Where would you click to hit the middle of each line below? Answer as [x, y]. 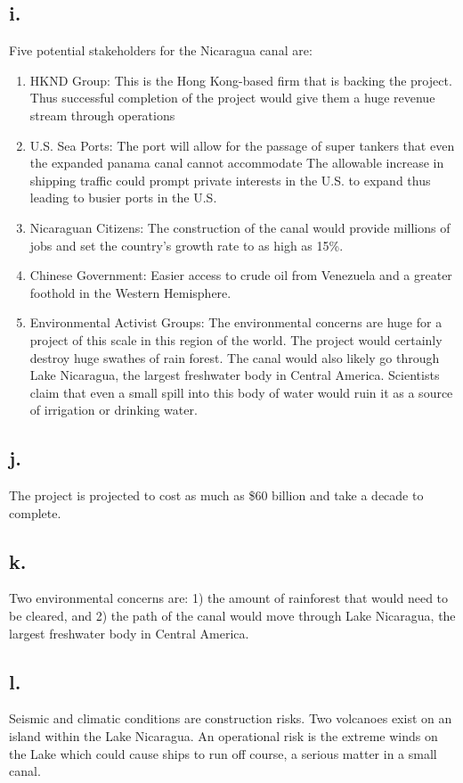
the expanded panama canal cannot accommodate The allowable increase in [237, 163]
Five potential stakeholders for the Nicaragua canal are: [161, 50]
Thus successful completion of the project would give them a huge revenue [232, 98]
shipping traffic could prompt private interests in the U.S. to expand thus [230, 180]
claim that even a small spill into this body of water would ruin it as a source [241, 392]
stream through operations [102, 115]
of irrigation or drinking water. [114, 410]
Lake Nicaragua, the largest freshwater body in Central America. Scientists [235, 375]
